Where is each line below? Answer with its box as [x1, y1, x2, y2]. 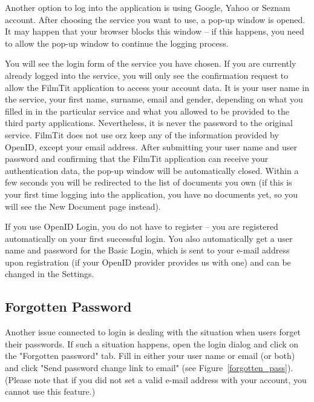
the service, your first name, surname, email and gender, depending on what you [5, 93, 303, 106]
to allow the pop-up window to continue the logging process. [5, 36, 229, 49]
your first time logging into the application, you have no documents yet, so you [5, 187, 298, 200]
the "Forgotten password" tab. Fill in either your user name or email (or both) [5, 349, 295, 362]
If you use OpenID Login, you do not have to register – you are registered [5, 220, 278, 233]
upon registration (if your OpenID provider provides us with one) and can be [5, 255, 291, 268]
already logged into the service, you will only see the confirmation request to [5, 69, 289, 81]
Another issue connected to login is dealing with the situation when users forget [5, 326, 301, 338]
